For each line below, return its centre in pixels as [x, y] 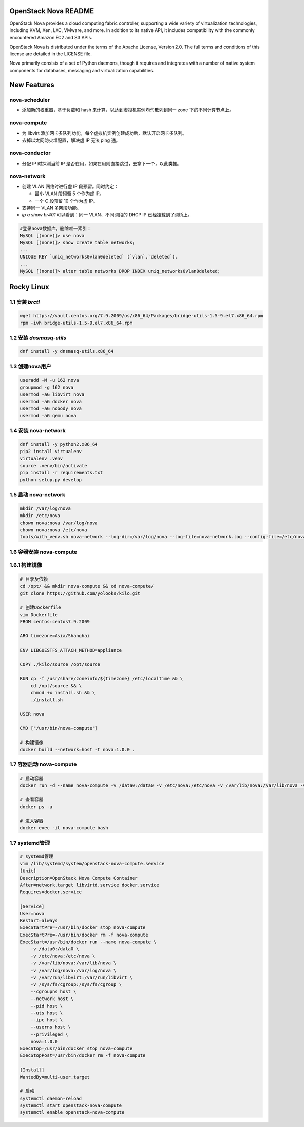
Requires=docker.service [51, 892]
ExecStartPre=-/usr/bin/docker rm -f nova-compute [84, 935]
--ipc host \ [47, 1020]
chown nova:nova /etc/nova [53, 530]
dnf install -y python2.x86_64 [59, 444]
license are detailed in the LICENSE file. [51, 54]
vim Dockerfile [39, 614]
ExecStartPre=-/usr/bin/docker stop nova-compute [83, 928]
